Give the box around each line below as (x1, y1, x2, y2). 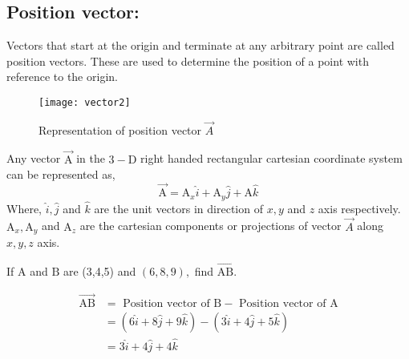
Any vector (6, 150, 61, 167)
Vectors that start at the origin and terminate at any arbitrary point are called (6, 37, 395, 54)
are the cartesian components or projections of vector (79, 217, 342, 234)
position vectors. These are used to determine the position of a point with (6, 52, 369, 69)
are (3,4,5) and (63, 262, 136, 279)
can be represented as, (6, 166, 115, 183)
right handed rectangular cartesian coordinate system (140, 150, 403, 167)
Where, (6, 200, 42, 216)
